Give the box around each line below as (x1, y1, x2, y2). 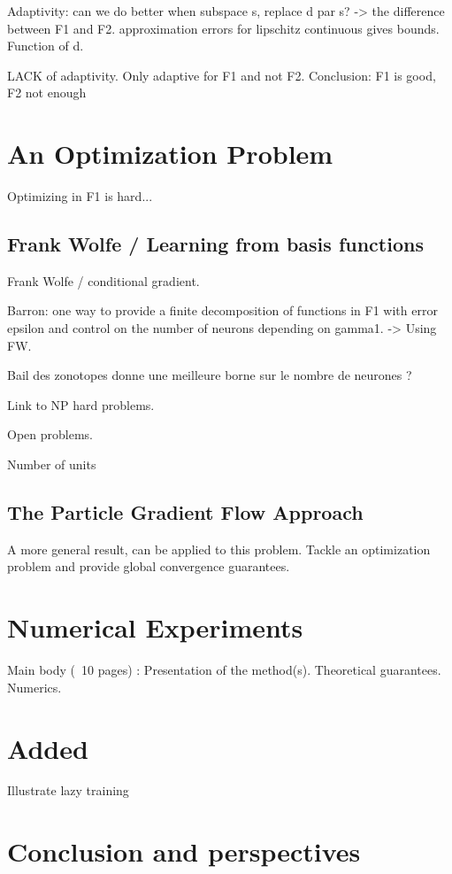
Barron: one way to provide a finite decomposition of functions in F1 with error (7, 301, 438, 320)
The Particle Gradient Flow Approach (7, 499, 364, 526)
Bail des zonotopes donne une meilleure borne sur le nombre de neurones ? (7, 366, 412, 384)
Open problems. (7, 425, 93, 444)
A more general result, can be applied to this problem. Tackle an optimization (7, 539, 431, 558)
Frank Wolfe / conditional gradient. (7, 271, 200, 290)
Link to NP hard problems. (7, 395, 155, 414)
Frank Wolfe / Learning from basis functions (7, 230, 424, 258)
